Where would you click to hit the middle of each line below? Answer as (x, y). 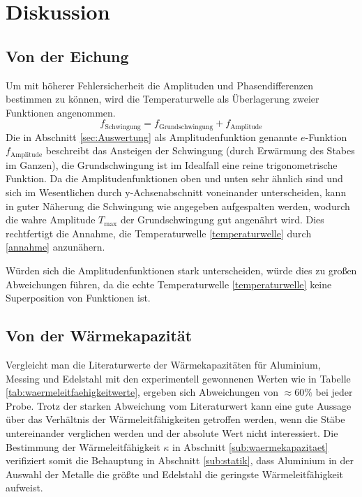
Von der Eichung (67, 55)
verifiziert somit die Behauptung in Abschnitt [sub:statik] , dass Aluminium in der (180, 460)
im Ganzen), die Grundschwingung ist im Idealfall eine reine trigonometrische (172, 164)
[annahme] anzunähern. (55, 247)
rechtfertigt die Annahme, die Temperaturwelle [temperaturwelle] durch (159, 233)
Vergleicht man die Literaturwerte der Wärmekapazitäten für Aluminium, (163, 364)
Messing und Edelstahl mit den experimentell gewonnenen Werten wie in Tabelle (178, 378)
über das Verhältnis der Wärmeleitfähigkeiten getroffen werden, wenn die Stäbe (175, 419)
